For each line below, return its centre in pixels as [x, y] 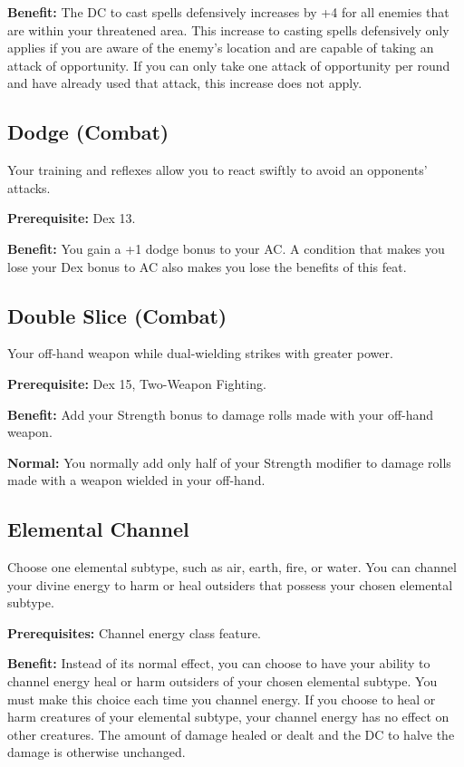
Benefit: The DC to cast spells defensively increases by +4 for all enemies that [228, 12]
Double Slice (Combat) [117, 315]
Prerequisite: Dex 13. [72, 218]
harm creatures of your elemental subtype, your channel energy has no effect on [228, 717]
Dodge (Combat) [88, 132]
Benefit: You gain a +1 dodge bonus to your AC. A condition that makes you [226, 248]
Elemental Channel [98, 529]
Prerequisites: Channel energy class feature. [135, 632]
